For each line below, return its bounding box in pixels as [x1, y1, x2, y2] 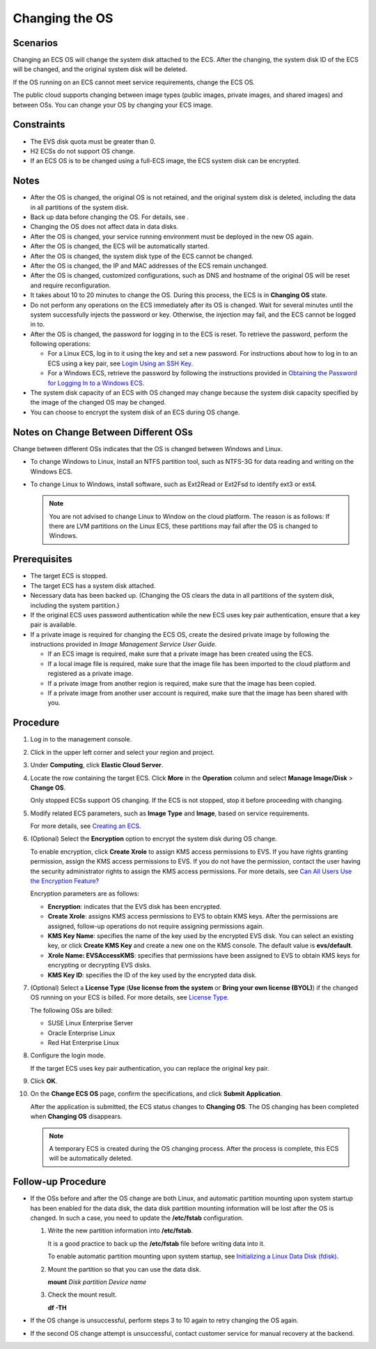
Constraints [13, 119, 65, 130]
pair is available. [30, 621, 77, 629]
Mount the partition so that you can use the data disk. [47, 1265, 201, 1273]
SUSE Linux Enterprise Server [47, 1019, 134, 1027]
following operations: [30, 340, 91, 348]
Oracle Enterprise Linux [47, 1029, 116, 1037]
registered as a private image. [47, 670, 134, 678]
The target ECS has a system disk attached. [30, 581, 156, 589]
